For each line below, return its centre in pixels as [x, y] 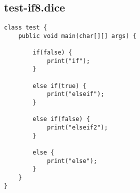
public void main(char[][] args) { [77, 36]
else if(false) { [61, 119]
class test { [25, 28]
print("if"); [68, 61]
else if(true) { [59, 86]
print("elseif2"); [77, 128]
